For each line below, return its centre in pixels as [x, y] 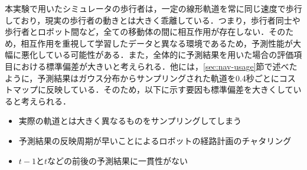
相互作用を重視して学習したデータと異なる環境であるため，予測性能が [157, 43]
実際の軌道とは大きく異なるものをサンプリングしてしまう [130, 121]
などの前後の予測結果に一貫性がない [118, 160]
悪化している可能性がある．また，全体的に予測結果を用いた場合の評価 [157, 55]
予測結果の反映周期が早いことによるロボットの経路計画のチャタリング [155, 140]
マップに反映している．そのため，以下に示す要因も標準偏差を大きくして [153, 89]
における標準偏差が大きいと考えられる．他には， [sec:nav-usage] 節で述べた [155, 66]
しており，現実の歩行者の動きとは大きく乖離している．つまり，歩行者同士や [153, 20]
